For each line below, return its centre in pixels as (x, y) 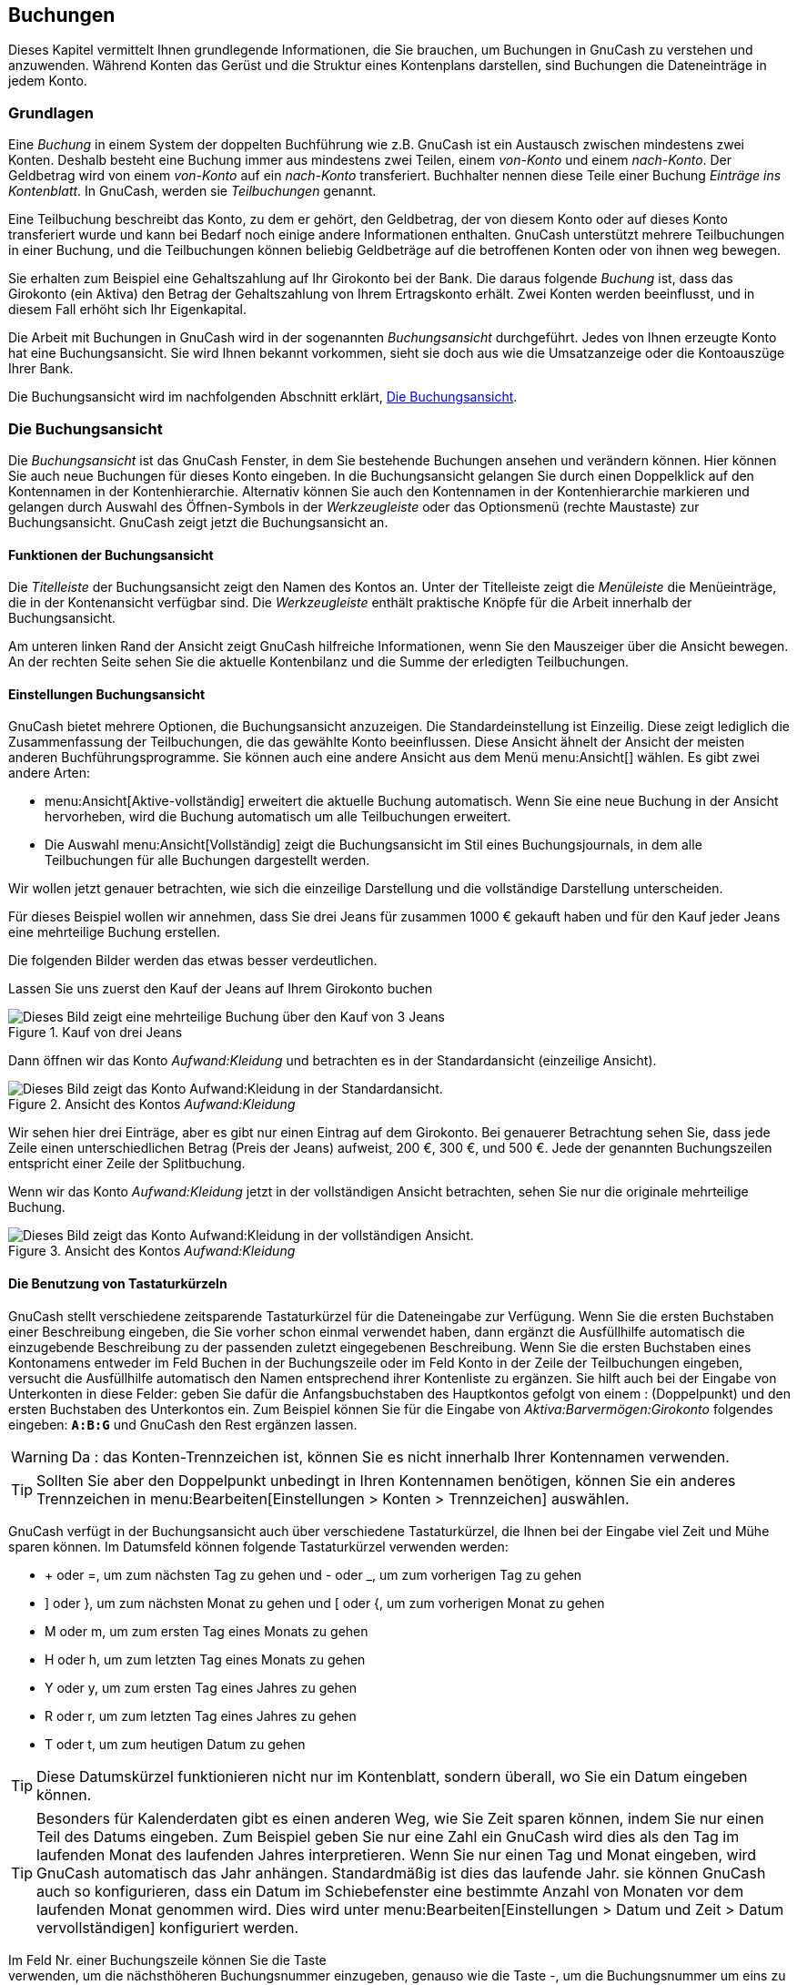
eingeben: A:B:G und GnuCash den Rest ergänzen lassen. (183, 1424)
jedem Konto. (48, 81)
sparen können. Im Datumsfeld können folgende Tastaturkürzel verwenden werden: (258, 1546)
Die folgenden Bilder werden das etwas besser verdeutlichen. (193, 961)
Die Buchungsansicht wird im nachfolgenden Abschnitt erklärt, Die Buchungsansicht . (263, 397)
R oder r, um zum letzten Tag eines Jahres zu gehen (201, 1715)
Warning (40, 1456)
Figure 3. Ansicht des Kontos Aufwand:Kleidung (152, 1251)
